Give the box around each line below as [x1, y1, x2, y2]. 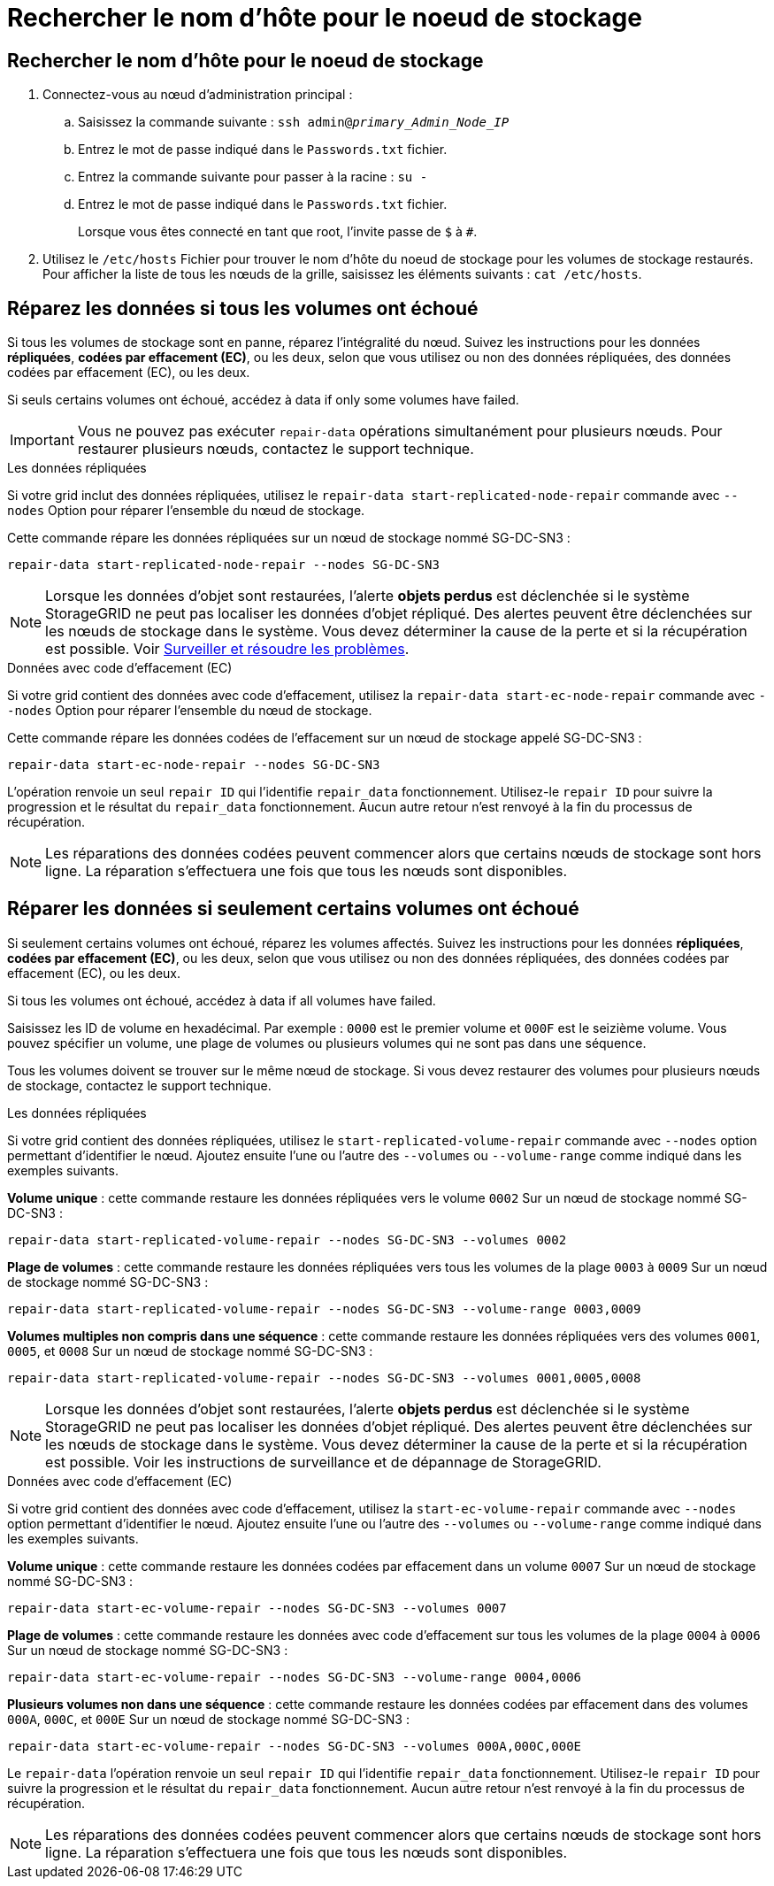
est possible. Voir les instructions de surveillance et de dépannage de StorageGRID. [45, 1452, 602, 1471]
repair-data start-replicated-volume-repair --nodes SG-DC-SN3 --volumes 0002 [7, 1232, 567, 1247]
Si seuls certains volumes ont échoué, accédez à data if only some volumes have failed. [7, 392, 519, 408]
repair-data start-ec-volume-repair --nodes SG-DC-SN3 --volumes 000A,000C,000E [7, 1738, 582, 1753]
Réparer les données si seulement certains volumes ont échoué [7, 897, 579, 920]
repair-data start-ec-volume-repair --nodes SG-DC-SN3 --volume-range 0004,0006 [7, 1669, 582, 1684]
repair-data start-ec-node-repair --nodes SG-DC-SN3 [7, 758, 380, 773]
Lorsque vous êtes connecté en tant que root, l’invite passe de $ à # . [78, 224, 478, 240]
